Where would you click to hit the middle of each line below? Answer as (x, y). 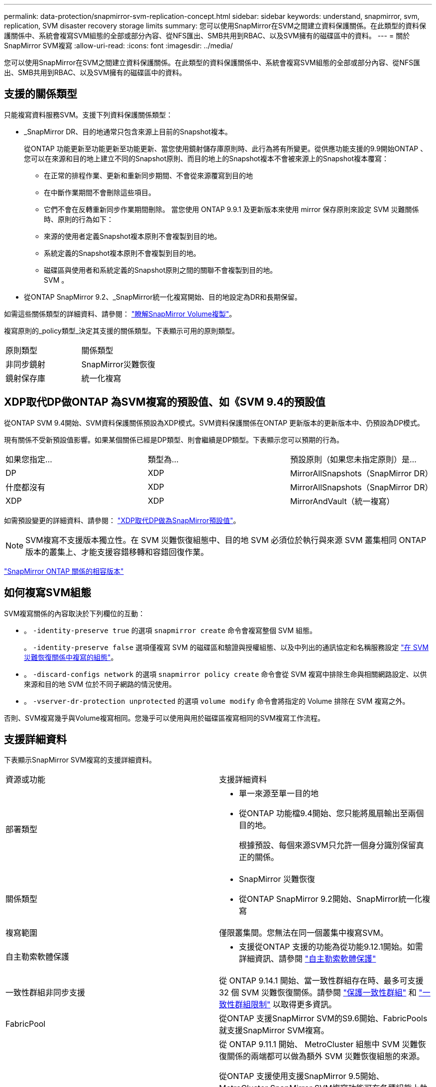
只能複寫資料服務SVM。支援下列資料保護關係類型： (89, 114)
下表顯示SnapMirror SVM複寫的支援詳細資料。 (80, 760)
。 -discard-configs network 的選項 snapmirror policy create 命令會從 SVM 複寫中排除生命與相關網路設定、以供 (225, 674)
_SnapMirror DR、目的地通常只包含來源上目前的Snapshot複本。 (128, 131)
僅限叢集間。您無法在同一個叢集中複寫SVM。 (304, 933)
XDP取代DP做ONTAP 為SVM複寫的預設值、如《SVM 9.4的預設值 (165, 402)
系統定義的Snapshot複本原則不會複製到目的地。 (122, 253)
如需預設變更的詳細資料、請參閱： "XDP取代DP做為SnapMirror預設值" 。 (122, 520)
